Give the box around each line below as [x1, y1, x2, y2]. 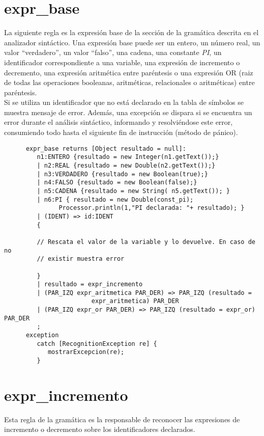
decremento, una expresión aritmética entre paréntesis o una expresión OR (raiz [4, 67, 253, 77]
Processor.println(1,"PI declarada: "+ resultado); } [58, 204, 245, 212]
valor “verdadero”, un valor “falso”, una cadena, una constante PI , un [4, 47, 222, 58]
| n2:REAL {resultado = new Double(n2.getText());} [37, 161, 216, 169]
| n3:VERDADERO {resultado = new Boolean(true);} [37, 170, 208, 178]
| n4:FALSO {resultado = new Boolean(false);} [37, 179, 197, 186]
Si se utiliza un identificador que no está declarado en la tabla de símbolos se [4, 97, 244, 107]
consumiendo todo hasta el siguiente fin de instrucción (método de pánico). [4, 127, 238, 138]
